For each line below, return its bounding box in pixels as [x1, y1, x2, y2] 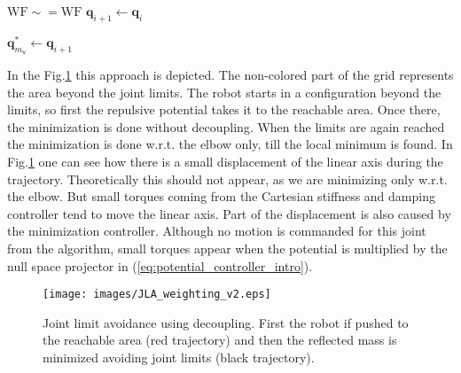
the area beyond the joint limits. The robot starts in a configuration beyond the [7, 82, 441, 101]
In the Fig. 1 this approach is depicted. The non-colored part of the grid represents [7, 66, 454, 84]
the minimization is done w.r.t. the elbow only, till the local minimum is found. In [7, 135, 453, 153]
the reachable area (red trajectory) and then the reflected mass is [43, 330, 397, 349]
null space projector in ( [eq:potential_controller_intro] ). [7, 256, 313, 275]
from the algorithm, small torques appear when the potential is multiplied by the [7, 239, 448, 258]
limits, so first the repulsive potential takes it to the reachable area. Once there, [7, 100, 441, 119]
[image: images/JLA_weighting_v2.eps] [43, 288, 271, 301]
